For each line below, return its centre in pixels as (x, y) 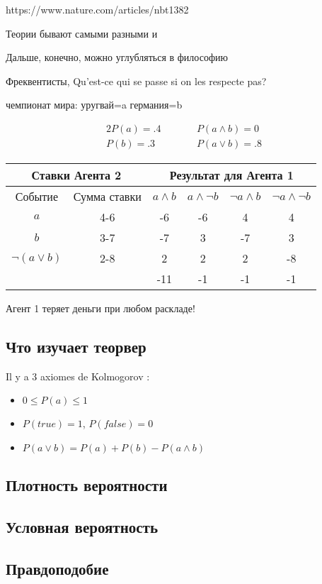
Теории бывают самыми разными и (82, 33)
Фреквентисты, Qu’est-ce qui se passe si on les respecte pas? (136, 81)
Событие (37, 197)
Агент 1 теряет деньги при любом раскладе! (100, 308)
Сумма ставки (107, 197)
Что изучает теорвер (76, 347)
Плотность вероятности (87, 485)
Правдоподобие (57, 568)
